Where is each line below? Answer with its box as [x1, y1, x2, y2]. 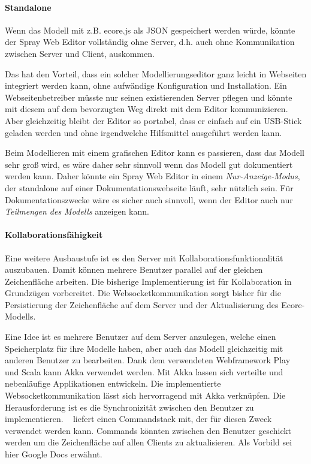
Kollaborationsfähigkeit [5, 228, 103, 241]
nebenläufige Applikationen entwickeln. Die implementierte [5, 377, 221, 390]
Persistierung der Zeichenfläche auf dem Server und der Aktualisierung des [5, 298, 279, 311]
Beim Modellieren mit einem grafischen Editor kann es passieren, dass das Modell [5, 146, 305, 159]
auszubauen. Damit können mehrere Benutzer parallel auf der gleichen [5, 263, 263, 276]
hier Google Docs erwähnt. [5, 448, 102, 460]
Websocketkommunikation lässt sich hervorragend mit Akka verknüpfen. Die [5, 389, 286, 402]
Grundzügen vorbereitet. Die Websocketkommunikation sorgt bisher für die [5, 287, 281, 299]
